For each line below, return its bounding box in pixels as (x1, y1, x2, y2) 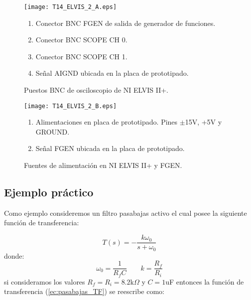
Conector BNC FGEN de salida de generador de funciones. (35, 17, 216, 28)
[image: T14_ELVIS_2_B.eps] (24, 102, 117, 110)
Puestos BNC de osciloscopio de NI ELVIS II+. (24, 85, 168, 95)
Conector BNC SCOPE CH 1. (35, 51, 127, 61)
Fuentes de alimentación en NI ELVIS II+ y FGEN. (24, 160, 182, 170)
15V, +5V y (185, 117, 222, 127)
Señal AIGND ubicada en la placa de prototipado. (35, 68, 189, 78)
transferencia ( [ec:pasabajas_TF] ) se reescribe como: (4, 286, 164, 297)
